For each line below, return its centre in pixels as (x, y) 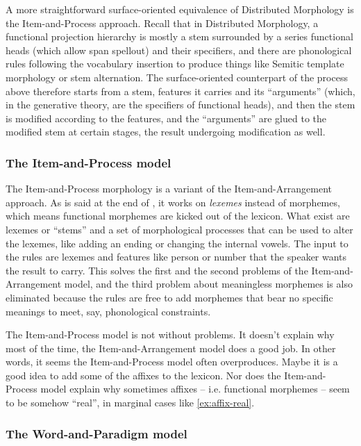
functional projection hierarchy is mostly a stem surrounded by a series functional (179, 36)
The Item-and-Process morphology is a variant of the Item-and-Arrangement (169, 189)
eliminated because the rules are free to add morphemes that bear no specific (169, 297)
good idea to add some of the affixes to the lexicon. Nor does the (143, 375)
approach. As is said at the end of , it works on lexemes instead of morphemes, (173, 202)
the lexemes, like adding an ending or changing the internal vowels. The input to (177, 243)
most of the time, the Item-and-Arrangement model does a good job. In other (171, 348)
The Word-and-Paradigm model (96, 433)
